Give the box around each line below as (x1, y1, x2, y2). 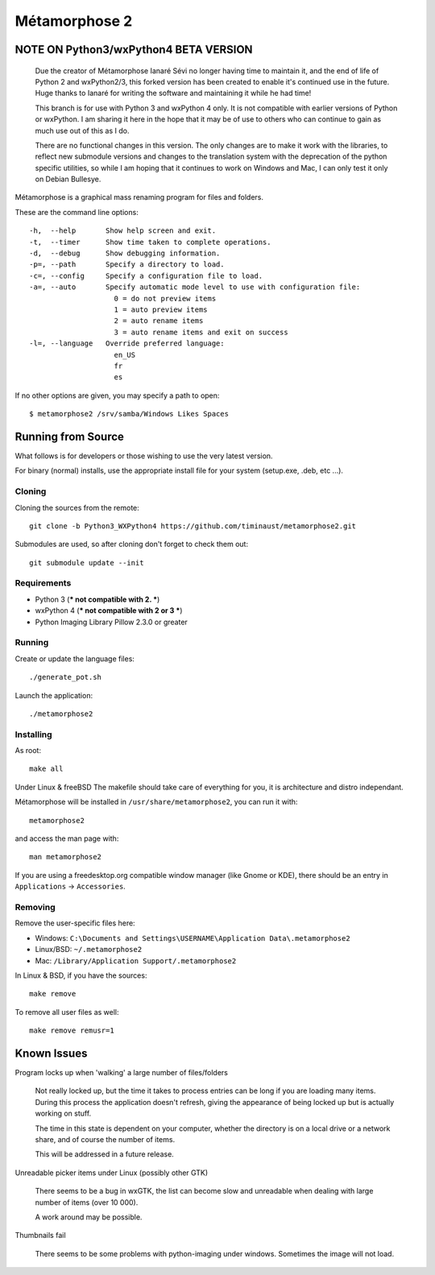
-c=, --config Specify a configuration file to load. (29, 271, 263, 280)
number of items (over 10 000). (35, 1197, 139, 1207)
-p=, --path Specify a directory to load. (29, 260, 225, 269)
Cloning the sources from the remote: (14, 503, 140, 512)
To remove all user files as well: (14, 1007, 119, 1016)
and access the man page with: (14, 834, 119, 843)
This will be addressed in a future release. (35, 1149, 175, 1159)
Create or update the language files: (14, 653, 135, 664)
